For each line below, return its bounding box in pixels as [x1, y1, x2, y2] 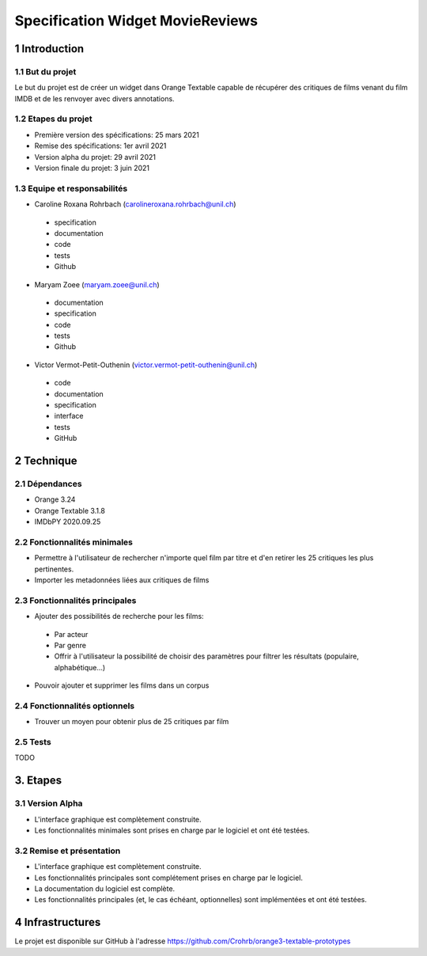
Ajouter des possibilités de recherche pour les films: [34, 612, 205, 621]
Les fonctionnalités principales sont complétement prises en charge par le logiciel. [34, 873, 304, 882]
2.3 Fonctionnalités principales [14, 594, 137, 605]
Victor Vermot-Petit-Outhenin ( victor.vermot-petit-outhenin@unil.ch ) [34, 360, 258, 370]
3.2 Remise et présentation [14, 845, 121, 856]
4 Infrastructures [14, 916, 101, 929]
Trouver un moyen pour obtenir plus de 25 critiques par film [34, 717, 229, 726]
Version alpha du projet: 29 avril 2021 [34, 152, 156, 161]
